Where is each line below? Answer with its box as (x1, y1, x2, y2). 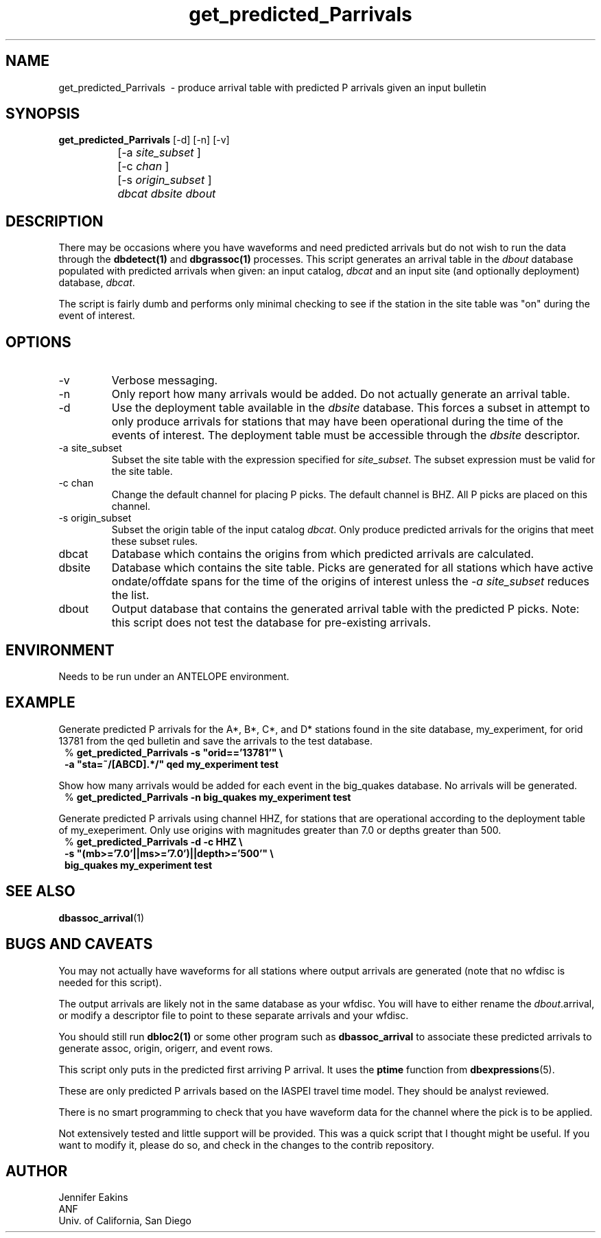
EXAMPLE (5, 694, 75, 712)
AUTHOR (5, 1162, 68, 1180)
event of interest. (58, 309, 135, 322)
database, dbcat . (58, 277, 135, 289)
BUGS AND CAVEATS (5, 935, 153, 953)
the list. (111, 588, 150, 603)
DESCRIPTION (5, 212, 104, 230)
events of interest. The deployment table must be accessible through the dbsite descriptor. (111, 428, 580, 443)
